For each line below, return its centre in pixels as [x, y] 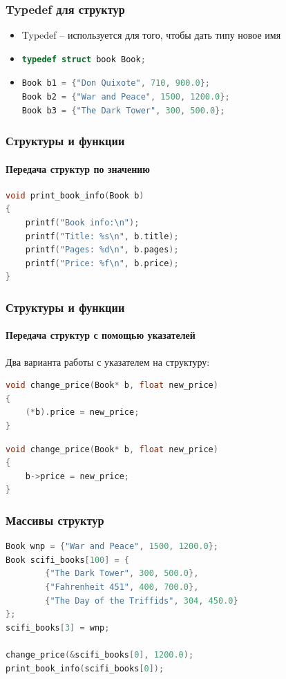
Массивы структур [55, 520]
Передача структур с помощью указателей [101, 335]
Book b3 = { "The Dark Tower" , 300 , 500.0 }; [123, 110]
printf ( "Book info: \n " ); [82, 223]
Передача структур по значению [78, 168]
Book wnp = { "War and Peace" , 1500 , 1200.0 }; [112, 547]
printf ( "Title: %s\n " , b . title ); [102, 236]
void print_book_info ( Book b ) [75, 195]
